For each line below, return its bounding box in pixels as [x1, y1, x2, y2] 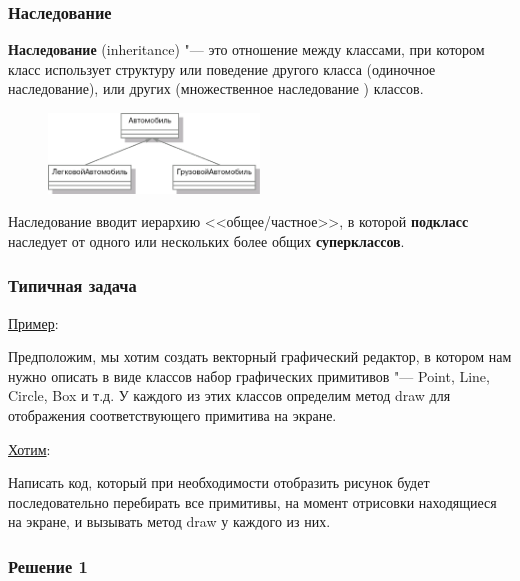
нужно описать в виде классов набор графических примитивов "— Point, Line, [8, 365, 490, 386]
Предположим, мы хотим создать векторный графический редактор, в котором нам [8, 346, 512, 367]
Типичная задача [8, 273, 137, 298]
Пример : [8, 312, 59, 333]
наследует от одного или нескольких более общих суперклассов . [8, 230, 405, 251]
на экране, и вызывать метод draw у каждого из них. [8, 511, 331, 532]
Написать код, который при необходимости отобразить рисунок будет [8, 472, 430, 493]
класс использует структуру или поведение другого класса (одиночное [8, 58, 436, 79]
